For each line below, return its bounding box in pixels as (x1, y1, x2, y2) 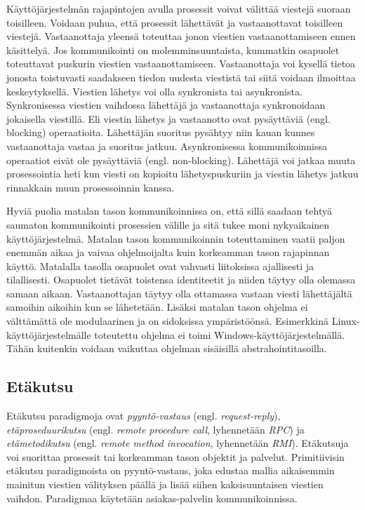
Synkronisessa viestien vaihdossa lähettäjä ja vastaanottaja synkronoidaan (6, 98, 326, 112)
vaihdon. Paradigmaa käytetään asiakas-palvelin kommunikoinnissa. (6, 490, 298, 505)
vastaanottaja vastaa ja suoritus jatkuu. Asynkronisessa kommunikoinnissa (6, 138, 328, 153)
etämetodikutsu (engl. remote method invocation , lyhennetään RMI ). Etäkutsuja (6, 436, 349, 450)
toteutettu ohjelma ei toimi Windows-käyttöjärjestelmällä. (94, 327, 345, 342)
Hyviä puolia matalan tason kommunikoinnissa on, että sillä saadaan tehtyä (6, 203, 332, 218)
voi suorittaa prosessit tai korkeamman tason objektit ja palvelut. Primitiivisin (6, 449, 345, 464)
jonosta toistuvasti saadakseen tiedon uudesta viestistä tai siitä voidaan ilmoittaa (6, 69, 356, 84)
